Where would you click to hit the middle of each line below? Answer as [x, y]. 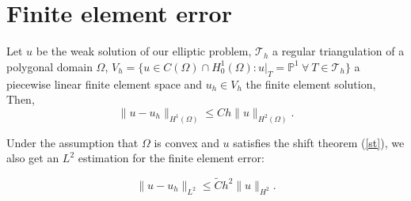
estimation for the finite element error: [171, 158]
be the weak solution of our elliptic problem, [144, 51]
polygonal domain [49, 66]
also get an [33, 158]
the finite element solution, [311, 83]
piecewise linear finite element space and [105, 83]
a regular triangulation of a [339, 51]
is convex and [186, 142]
